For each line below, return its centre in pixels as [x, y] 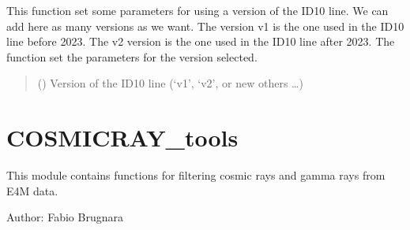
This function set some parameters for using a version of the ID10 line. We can [197, 10]
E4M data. [32, 190]
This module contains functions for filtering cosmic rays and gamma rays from [196, 175]
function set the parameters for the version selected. [132, 56]
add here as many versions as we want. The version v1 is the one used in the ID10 [205, 26]
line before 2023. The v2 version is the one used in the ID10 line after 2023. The [201, 41]
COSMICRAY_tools [122, 137]
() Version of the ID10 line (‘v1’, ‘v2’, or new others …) [170, 83]
